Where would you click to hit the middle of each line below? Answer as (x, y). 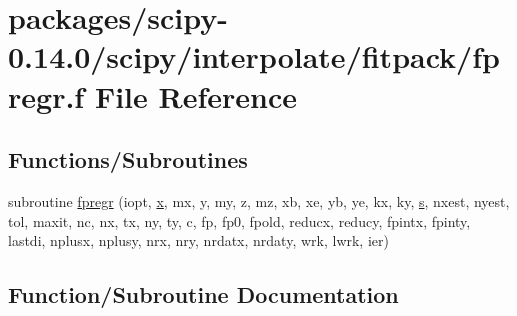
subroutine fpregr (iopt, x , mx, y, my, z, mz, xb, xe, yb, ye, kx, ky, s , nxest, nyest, (259, 200)
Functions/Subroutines (128, 159)
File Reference (195, 95)
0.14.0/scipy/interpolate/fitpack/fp (254, 56)
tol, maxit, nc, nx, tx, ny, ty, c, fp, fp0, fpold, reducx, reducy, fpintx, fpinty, (239, 220)
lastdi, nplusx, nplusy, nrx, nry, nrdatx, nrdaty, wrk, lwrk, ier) (198, 240)
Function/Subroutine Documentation (203, 294)
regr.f (46, 95)
